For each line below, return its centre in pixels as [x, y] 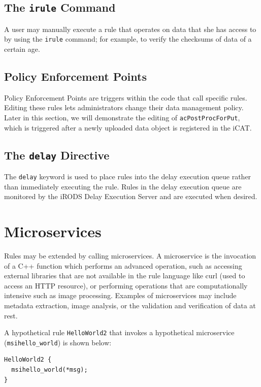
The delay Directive [57, 155]
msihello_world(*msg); [50, 370]
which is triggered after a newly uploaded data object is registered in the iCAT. [128, 127]
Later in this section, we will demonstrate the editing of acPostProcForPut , [122, 118]
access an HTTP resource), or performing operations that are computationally [126, 285]
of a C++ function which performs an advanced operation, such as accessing [123, 265]
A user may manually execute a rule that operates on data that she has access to [130, 29]
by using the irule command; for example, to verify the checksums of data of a [128, 39]
